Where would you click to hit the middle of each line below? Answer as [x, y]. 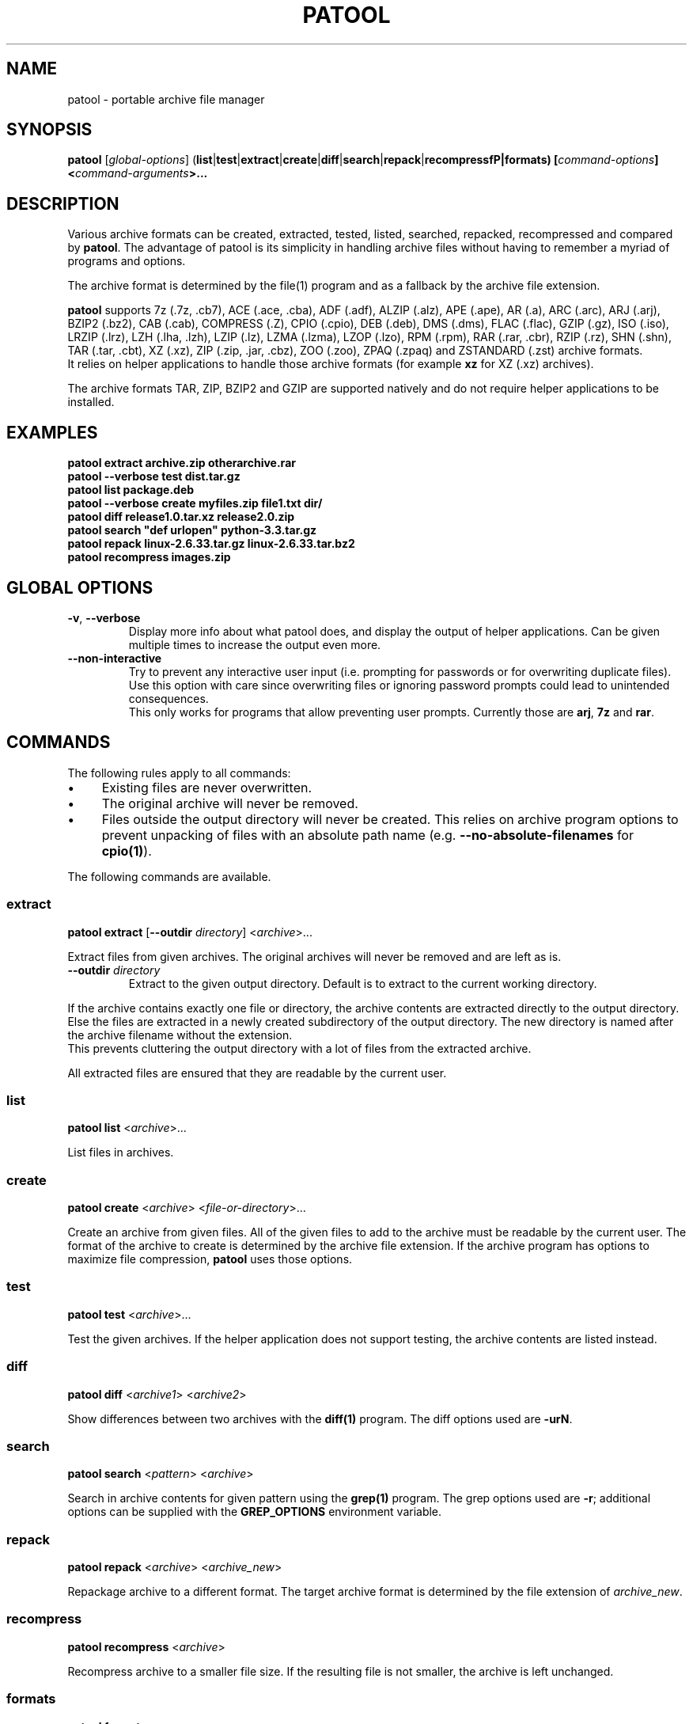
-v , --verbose [104, 617]
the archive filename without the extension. [180, 1035]
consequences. [169, 698]
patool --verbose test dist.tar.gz [154, 477]
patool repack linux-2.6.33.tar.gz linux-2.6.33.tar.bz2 [211, 544]
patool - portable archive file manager [166, 99]
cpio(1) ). [127, 851]
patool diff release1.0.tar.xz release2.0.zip [181, 517]
